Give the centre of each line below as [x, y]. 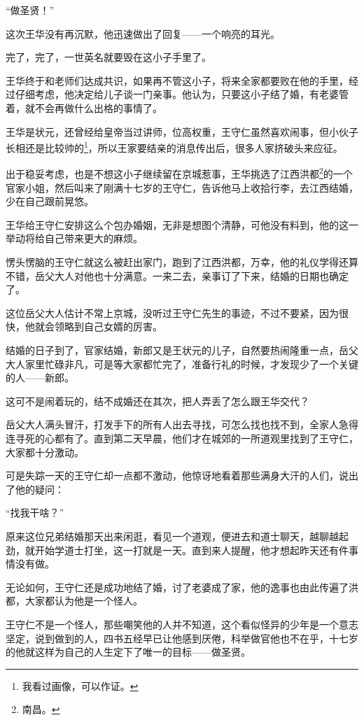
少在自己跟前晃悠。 [50, 201]
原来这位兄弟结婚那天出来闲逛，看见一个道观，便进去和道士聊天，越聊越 [172, 536]
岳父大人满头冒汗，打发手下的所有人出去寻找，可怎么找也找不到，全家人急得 [182, 424]
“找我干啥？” [35, 513]
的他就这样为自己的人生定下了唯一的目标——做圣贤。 [128, 652]
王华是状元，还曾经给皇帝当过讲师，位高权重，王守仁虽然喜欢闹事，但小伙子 [182, 131]
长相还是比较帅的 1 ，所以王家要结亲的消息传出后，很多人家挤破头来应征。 [174, 147]
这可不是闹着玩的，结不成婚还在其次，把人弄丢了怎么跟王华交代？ [157, 401]
